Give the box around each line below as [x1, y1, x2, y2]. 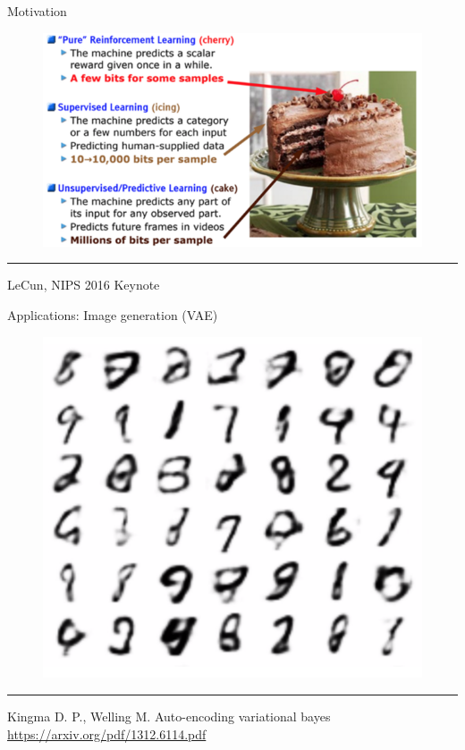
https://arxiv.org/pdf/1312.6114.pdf [7, 724, 207, 743]
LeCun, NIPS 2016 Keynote [7, 275, 160, 294]
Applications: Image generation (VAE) [7, 306, 218, 324]
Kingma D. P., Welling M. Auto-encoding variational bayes [7, 706, 331, 725]
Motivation [7, 2, 67, 20]
